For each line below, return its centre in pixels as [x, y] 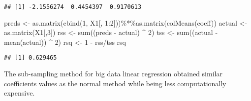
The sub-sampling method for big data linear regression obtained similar [113, 74]
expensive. [19, 93]
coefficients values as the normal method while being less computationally [115, 83]
